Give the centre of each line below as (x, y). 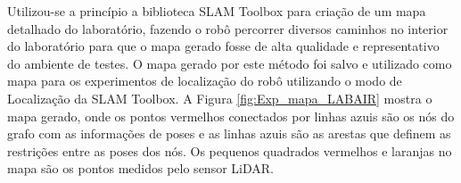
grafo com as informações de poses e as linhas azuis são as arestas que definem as (229, 133)
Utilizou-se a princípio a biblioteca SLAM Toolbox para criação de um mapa (217, 11)
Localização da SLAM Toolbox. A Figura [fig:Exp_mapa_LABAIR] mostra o (220, 98)
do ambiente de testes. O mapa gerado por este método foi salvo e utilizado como (230, 63)
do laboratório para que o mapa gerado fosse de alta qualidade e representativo (223, 46)
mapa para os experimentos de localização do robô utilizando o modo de (205, 81)
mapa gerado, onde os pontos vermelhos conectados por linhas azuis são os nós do (231, 116)
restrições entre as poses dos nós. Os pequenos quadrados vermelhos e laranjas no (230, 150)
